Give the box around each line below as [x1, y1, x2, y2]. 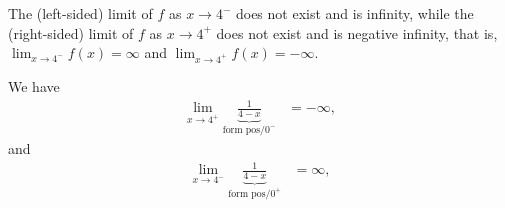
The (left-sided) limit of [8, 3, 153, 23]
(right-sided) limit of [8, 22, 134, 43]
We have [8, 75, 60, 96]
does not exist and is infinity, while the [235, 3, 474, 23]
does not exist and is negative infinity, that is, [216, 22, 498, 43]
